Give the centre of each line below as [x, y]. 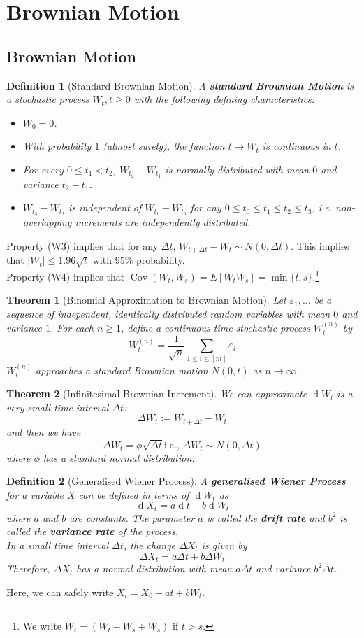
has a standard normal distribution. [119, 457]
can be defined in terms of [134, 494]
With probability [57, 146]
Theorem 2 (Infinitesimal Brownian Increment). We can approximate [157, 394]
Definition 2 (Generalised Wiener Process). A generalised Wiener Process [176, 481]
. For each [72, 328]
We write [42, 626]
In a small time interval [58, 545]
